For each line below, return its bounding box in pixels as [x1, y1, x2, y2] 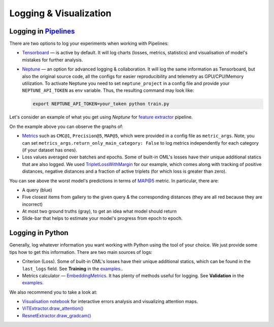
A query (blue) [22, 187, 53, 193]
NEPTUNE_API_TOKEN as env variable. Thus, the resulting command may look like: [22, 87, 194, 93]
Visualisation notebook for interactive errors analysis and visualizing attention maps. [22, 299, 198, 305]
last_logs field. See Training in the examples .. [22, 266, 123, 272]
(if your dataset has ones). [22, 147, 77, 153]
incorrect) [22, 201, 43, 207]
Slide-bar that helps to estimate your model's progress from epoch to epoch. [22, 215, 183, 221]
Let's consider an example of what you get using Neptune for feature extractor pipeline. [9, 114, 193, 120]
